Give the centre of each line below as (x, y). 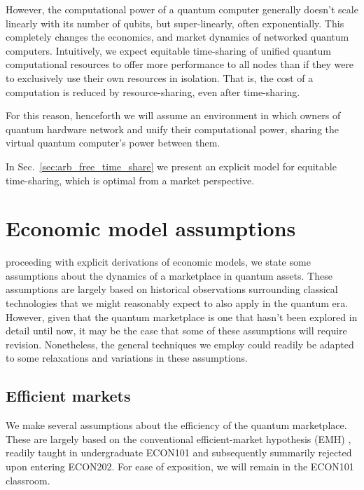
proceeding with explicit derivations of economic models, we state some (158, 262)
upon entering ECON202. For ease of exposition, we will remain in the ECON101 (180, 466)
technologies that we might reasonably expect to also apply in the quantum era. (177, 303)
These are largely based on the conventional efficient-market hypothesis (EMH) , (178, 438)
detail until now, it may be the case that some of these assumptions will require (176, 331)
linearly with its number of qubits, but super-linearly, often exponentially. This (175, 23)
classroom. (28, 480)
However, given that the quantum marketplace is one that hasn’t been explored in (182, 317)
